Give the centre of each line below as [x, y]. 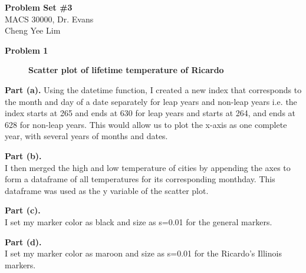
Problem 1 [27, 50]
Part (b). [23, 155]
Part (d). [23, 241]
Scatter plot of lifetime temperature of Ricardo [126, 70]
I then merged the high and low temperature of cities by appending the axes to [148, 167]
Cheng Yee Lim [33, 30]
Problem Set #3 [39, 7]
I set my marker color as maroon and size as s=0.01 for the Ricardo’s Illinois [143, 253]
